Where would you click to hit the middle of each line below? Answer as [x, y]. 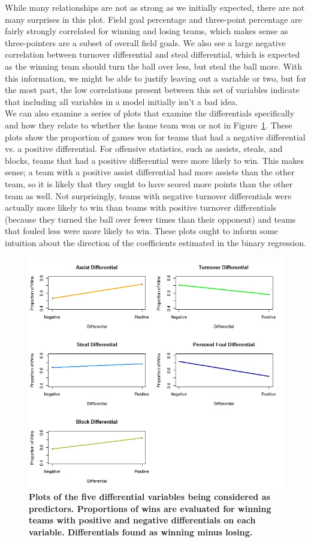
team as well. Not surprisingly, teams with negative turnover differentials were [148, 195]
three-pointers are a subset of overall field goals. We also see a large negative [145, 42]
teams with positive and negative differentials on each [142, 520]
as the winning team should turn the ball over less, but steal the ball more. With [153, 66]
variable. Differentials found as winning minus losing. [141, 532]
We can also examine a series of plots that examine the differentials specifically [150, 113]
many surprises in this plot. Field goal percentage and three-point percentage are [153, 19]
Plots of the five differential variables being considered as [150, 497]
